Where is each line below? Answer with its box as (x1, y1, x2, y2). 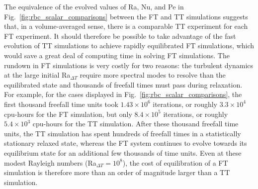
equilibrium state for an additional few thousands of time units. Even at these (4, 147, 242, 158)
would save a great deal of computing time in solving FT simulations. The (4, 50, 230, 60)
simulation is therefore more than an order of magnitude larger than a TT (4, 167, 230, 178)
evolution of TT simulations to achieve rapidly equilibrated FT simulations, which (4, 40, 255, 51)
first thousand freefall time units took (4, 98, 118, 109)
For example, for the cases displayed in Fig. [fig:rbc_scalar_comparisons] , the (4, 89, 242, 99)
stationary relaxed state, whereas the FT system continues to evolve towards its (4, 138, 247, 148)
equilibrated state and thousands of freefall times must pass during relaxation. (4, 79, 243, 90)
